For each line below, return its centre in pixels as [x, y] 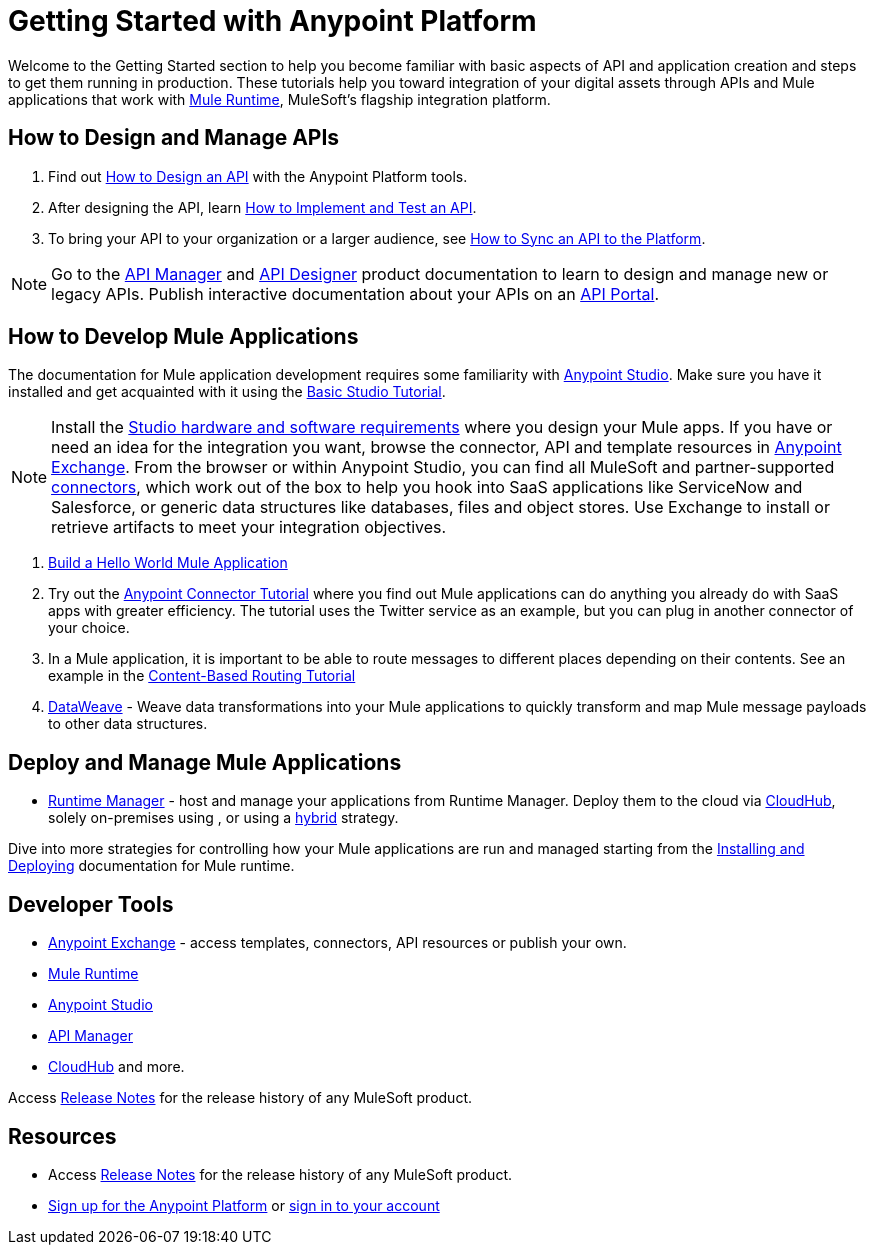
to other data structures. [128, 724]
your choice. [89, 628]
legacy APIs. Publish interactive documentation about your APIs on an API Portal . [355, 293]
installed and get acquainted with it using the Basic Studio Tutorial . [227, 392]
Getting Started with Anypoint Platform [272, 21]
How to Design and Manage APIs [174, 138]
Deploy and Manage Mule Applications [205, 762]
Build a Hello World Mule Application [168, 563]
